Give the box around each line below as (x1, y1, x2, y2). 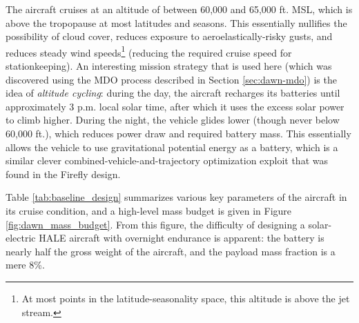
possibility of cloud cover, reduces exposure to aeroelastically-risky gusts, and (6, 29, 333, 43)
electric (6, 231, 36, 245)
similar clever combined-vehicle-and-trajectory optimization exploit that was (6, 153, 328, 168)
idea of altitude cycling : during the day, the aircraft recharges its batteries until (6, 86, 340, 100)
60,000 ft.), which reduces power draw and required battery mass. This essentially (6, 126, 351, 140)
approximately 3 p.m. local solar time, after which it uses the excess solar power (6, 99, 345, 113)
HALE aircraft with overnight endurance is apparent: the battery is (39, 231, 324, 245)
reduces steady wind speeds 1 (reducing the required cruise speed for (6, 43, 292, 59)
